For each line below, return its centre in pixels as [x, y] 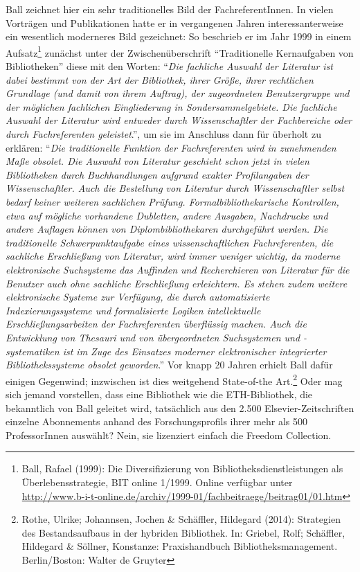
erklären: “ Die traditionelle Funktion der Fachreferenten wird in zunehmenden [171, 147]
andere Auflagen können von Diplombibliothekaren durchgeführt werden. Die [167, 229]
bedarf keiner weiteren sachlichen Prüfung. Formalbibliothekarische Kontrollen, [172, 201]
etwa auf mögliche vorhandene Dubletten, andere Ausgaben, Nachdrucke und [167, 215]
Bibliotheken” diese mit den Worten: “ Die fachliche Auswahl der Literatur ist [170, 66]
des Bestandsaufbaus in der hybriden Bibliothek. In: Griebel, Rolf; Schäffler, [183, 532]
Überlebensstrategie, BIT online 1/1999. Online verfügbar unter [157, 482]
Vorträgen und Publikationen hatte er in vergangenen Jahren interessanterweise [174, 23]
